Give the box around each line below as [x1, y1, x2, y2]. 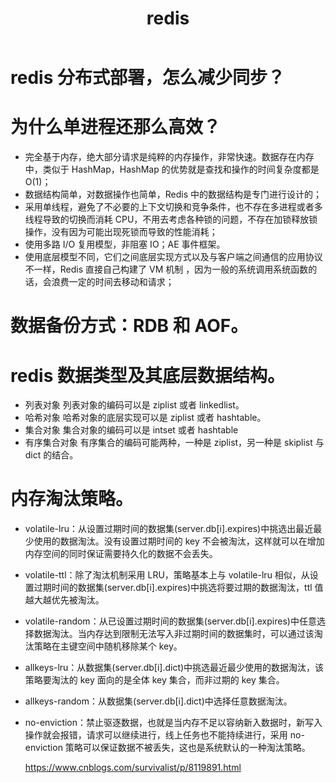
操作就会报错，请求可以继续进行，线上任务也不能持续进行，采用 [24, 729, 288, 741]
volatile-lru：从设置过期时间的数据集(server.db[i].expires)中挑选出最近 [24, 523, 314, 535]
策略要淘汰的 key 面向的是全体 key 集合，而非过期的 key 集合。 [24, 674, 285, 686]
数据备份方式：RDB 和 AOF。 [10, 315, 249, 337]
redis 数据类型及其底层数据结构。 [10, 364, 285, 387]
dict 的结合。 [24, 449, 79, 461]
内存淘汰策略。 [10, 488, 134, 511]
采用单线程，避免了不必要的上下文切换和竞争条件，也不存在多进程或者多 [24, 201, 323, 213]
